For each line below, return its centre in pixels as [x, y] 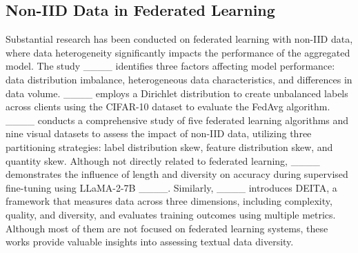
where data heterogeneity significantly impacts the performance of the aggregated [178, 52]
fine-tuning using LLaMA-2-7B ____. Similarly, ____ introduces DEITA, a [171, 187]
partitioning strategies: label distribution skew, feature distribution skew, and [169, 146]
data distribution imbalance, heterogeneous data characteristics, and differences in [179, 79]
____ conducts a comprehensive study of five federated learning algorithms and [177, 120]
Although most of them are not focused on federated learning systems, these [167, 228]
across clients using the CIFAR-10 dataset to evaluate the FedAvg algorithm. [168, 107]
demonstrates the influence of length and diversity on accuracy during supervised [177, 174]
